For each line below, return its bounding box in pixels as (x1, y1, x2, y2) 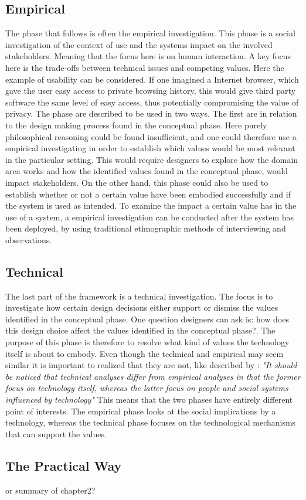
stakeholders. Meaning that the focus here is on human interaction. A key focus (5, 50, 291, 62)
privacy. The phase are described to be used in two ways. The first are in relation (5, 107, 297, 120)
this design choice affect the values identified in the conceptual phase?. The (5, 324, 276, 336)
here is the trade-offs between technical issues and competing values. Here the (5, 61, 284, 73)
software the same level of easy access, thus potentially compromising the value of (5, 96, 299, 108)
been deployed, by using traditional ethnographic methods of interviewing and (5, 222, 286, 234)
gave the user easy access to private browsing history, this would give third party (5, 84, 296, 97)
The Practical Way (5, 456, 122, 474)
